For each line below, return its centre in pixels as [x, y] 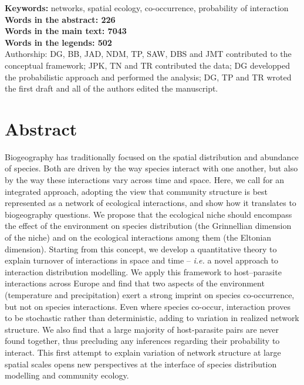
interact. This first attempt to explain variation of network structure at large [143, 352]
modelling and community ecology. [67, 375]
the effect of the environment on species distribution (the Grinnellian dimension [148, 226]
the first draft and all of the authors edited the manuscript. [112, 88]
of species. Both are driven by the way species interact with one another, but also [151, 168]
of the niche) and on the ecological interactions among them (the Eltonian [138, 237]
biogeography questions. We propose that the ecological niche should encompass [148, 214]
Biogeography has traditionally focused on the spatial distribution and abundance [152, 156]
